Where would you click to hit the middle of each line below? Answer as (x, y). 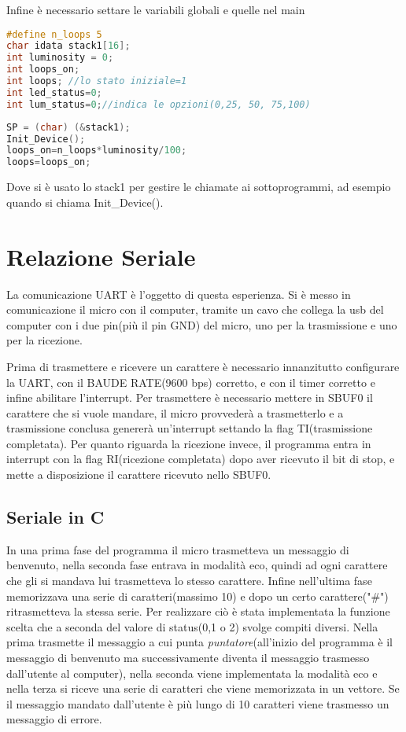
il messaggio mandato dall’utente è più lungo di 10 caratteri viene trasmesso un (198, 703)
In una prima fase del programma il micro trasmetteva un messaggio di (178, 549)
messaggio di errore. (54, 719)
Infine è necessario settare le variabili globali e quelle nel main (156, 9)
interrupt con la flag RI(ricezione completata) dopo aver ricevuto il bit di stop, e (201, 459)
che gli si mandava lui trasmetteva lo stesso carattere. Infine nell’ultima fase (189, 581)
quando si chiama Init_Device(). (85, 202)
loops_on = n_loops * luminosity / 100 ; (97, 151)
